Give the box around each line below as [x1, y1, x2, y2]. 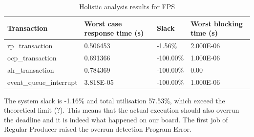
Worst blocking [190, 18, 243, 28]
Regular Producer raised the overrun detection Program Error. [4, 124, 191, 134]
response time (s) [84, 28, 144, 38]
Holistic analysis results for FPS [79, 1, 175, 11]
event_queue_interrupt [7, 77, 78, 87]
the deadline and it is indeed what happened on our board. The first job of [4, 114, 228, 124]
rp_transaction [7, 40, 53, 51]
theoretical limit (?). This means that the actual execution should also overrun [4, 105, 239, 115]
